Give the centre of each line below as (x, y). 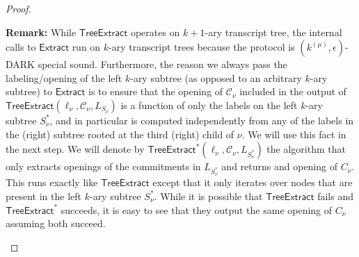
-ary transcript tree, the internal (273, 32)
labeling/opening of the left (64, 77)
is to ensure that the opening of (156, 91)
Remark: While (41, 32)
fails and (335, 196)
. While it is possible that (208, 196)
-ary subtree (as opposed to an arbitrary (216, 77)
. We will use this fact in (294, 134)
